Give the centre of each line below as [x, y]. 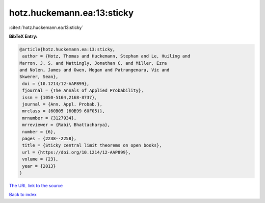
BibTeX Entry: [23, 36]
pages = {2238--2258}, [50, 139]
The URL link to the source [36, 185]
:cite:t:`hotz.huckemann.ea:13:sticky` [46, 27]
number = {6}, [39, 132]
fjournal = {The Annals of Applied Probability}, [83, 90]
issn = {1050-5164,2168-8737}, [60, 97]
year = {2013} [39, 166]
